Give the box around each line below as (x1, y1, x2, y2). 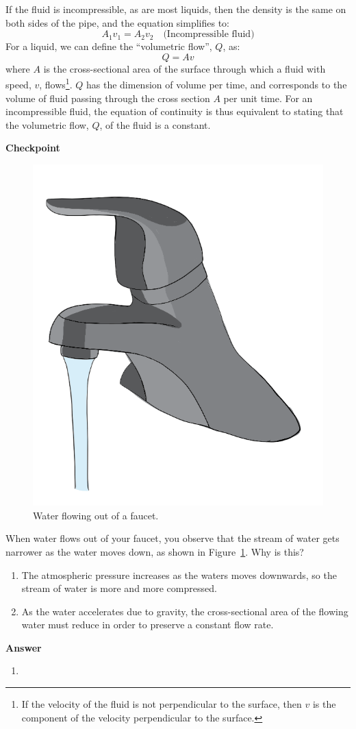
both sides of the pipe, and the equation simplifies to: (5, 15, 229, 29)
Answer (5, 640, 42, 654)
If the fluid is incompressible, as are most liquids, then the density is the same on (5, 2, 346, 16)
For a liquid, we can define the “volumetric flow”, (5, 39, 212, 53)
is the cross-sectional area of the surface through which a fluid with (43, 61, 326, 75)
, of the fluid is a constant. (99, 117, 211, 132)
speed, (5, 77, 31, 92)
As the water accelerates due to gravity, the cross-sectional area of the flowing (21, 604, 348, 618)
